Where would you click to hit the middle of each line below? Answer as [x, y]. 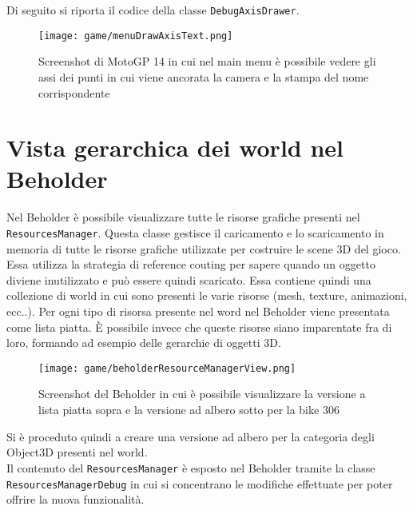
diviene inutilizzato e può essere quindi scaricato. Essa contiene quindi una [189, 279]
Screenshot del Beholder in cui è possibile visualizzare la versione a [202, 394]
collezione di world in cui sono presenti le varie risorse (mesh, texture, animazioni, [207, 295]
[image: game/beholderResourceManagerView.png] [167, 368]
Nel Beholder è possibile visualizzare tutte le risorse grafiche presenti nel [183, 217]
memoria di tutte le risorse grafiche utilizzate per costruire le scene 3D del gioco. [204, 248]
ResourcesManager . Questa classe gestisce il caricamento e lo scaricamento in [195, 233]
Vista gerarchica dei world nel [175, 147]
